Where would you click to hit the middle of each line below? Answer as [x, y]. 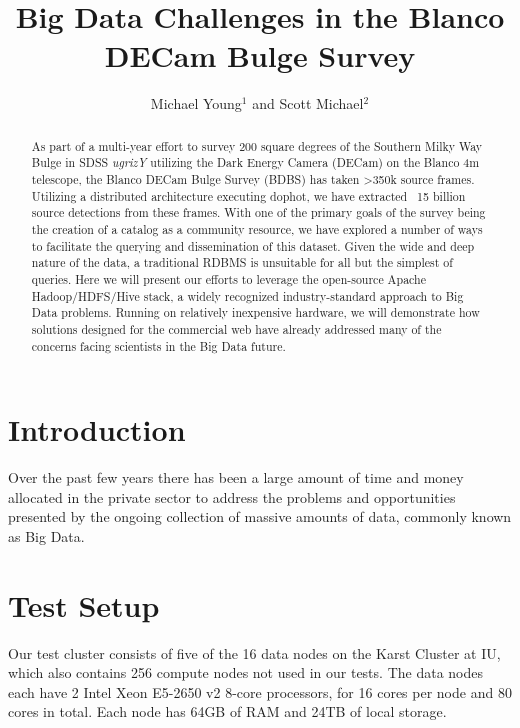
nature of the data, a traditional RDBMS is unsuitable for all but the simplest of [242, 262]
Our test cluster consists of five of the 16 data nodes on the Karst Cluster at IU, [254, 652]
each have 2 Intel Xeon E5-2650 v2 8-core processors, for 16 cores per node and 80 [260, 691]
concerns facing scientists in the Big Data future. [158, 345]
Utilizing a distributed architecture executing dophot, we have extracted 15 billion [248, 195]
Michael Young [196, 103]
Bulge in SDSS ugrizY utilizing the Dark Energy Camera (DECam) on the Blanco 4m [255, 162]
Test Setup [84, 604]
